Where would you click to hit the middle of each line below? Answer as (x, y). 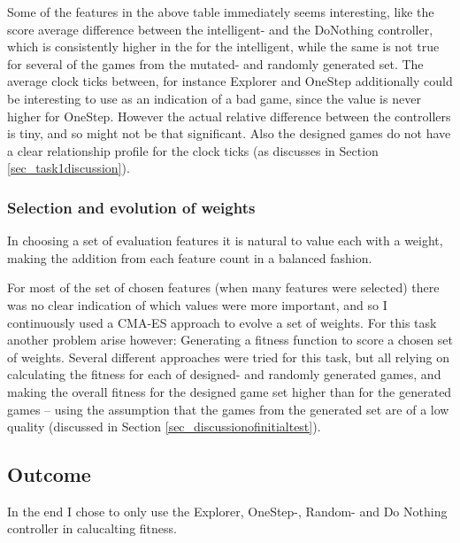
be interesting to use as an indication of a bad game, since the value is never (214, 98)
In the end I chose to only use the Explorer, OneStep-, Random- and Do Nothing (227, 511)
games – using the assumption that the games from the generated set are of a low (228, 409)
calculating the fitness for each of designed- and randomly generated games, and (224, 374)
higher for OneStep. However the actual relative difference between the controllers (229, 116)
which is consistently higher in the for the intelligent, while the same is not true (223, 47)
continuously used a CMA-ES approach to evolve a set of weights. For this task (222, 322)
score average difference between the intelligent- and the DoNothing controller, (220, 29)
